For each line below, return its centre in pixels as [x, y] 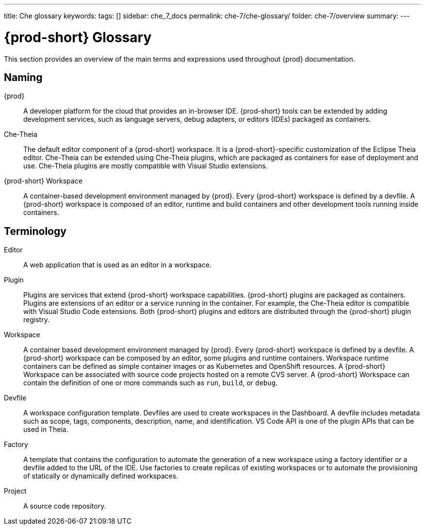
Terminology [35, 231]
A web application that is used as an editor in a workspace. [117, 265]
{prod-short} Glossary [78, 37]
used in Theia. [46, 430]
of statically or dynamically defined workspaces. [101, 476]
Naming [23, 77]
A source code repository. [65, 506]
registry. [36, 320]
